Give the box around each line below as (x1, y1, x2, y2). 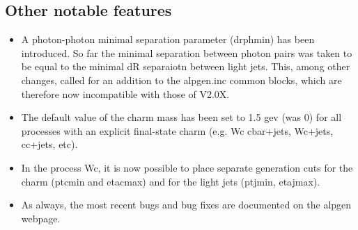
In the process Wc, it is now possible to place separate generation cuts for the (21, 160, 353, 174)
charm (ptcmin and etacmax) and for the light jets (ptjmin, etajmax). (21, 174, 320, 188)
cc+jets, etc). (21, 137, 78, 151)
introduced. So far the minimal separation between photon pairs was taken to (21, 45, 352, 60)
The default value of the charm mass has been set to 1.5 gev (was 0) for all (21, 110, 342, 124)
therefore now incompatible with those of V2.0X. (21, 86, 230, 101)
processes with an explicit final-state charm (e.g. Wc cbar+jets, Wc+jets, (21, 123, 334, 138)
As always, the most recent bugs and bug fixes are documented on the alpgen (21, 197, 352, 212)
